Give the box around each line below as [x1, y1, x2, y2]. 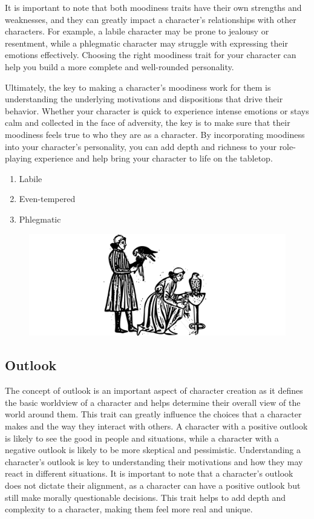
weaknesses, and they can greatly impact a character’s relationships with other [5, 13, 296, 25]
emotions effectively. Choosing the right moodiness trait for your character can [5, 48, 296, 61]
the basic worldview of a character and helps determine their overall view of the [5, 396, 301, 408]
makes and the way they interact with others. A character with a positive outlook [5, 420, 308, 432]
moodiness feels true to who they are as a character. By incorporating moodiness [5, 128, 305, 140]
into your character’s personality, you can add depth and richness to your [5, 140, 276, 152]
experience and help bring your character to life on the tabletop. [34, 152, 273, 165]
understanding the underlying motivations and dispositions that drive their [5, 93, 283, 105]
